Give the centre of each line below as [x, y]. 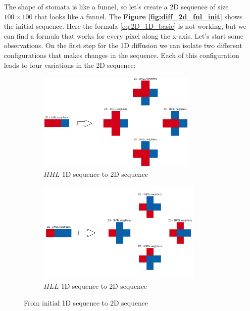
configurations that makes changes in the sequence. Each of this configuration [122, 55]
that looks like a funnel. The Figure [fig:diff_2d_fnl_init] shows [139, 16]
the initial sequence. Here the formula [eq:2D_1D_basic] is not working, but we [125, 26]
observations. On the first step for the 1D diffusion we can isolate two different [123, 45]
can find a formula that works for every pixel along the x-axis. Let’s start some [124, 35]
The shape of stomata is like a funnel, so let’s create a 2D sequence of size [116, 6]
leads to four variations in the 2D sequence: [70, 65]
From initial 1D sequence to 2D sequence [86, 302]
